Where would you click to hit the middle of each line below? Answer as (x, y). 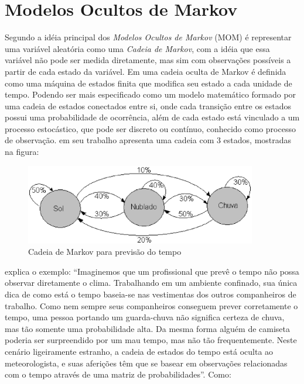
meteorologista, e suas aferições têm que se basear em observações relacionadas (146, 363)
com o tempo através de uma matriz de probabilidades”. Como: (118, 374)
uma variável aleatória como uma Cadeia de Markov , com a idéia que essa (137, 48)
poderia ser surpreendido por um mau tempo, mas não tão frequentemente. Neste (151, 340)
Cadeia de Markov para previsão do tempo (105, 252)
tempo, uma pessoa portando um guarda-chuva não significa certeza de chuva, (145, 317)
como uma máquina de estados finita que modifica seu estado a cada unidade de (148, 83)
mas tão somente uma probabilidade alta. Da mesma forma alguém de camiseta (148, 328)
